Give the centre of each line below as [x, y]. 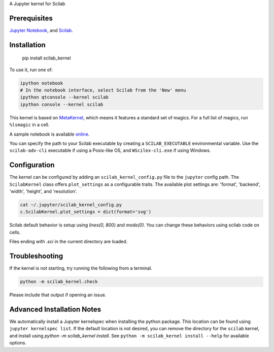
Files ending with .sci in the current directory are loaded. [68, 242]
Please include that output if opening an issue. [58, 295]
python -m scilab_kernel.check [59, 282]
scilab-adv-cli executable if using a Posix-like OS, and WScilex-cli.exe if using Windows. [110, 150]
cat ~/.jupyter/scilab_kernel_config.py [71, 205]
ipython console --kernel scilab [62, 104]
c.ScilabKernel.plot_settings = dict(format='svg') [86, 212]
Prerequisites [31, 18]
